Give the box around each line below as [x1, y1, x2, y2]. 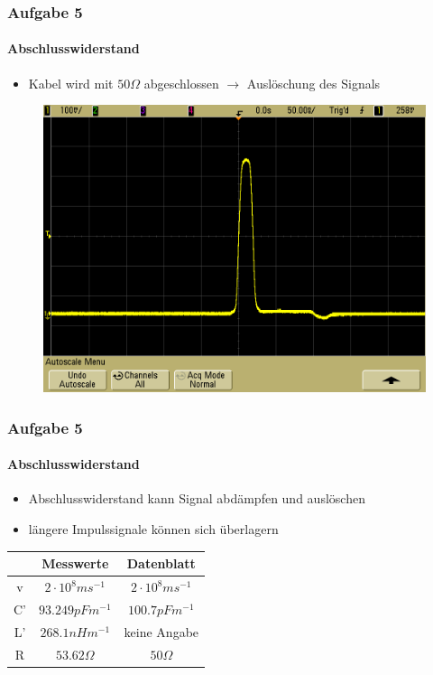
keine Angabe [124, 622, 199, 641]
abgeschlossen [143, 73, 219, 92]
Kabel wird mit [28, 73, 114, 92]
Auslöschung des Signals [246, 73, 381, 92]
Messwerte [41, 554, 109, 573]
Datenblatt [126, 554, 196, 573]
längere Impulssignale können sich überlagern [28, 520, 279, 539]
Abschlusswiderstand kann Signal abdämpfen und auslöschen [28, 489, 365, 508]
